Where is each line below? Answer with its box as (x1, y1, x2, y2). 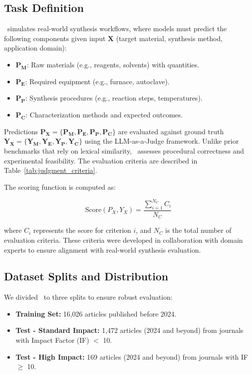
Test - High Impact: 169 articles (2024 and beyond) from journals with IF (15, 351, 248, 362)
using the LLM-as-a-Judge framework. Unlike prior (84, 136, 239, 146)
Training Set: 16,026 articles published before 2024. (15, 308, 176, 319)
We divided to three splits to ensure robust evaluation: (4, 292, 173, 302)
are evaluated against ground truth (118, 126, 224, 136)
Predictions (4, 126, 38, 136)
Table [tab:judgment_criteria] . (4, 165, 97, 175)
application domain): (4, 43, 67, 53)
